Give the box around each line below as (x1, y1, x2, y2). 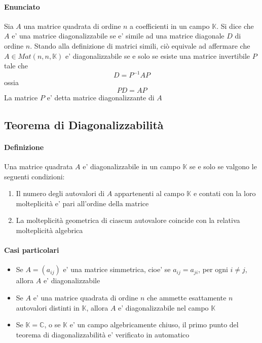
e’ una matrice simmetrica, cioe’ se (63, 264, 171, 275)
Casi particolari (4, 245, 59, 255)
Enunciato (4, 1, 40, 12)
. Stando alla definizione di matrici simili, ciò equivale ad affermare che (30, 40, 250, 51)
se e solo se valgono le (190, 161, 257, 172)
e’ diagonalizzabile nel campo (118, 302, 209, 313)
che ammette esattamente (147, 292, 227, 302)
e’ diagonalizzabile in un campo (83, 161, 180, 172)
